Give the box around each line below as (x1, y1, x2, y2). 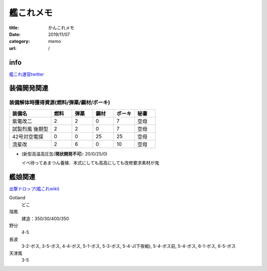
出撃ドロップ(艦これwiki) (9, 186, 60, 192)
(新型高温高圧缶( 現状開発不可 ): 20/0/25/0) (21, 151, 108, 156)
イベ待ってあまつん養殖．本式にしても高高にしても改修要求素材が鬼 (21, 160, 159, 166)
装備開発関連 (9, 84, 48, 92)
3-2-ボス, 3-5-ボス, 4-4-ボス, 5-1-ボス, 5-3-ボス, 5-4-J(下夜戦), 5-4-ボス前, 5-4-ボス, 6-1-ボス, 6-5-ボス (21, 243, 236, 249)
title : (9, 25, 19, 31)
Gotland (9, 195, 26, 201)
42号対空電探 (12, 133, 44, 140)
